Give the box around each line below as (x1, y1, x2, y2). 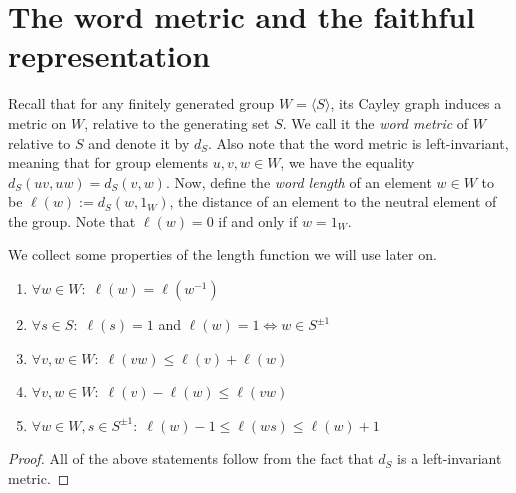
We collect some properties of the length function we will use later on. (8, 244, 437, 265)
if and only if (218, 210, 298, 231)
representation (8, 35, 211, 76)
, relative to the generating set (84, 112, 270, 133)
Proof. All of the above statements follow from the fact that (8, 448, 374, 469)
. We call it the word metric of (282, 112, 469, 133)
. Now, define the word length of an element (165, 171, 432, 192)
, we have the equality (280, 152, 415, 173)
